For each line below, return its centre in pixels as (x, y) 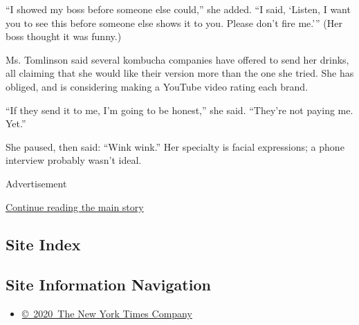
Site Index (43, 244)
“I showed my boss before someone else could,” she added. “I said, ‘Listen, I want (178, 9)
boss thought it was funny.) (64, 36)
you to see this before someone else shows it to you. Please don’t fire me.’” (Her (174, 22)
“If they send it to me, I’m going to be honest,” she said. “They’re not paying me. (179, 110)
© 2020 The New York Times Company (107, 314)
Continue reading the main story (75, 206)
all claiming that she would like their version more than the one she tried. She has (180, 73)
